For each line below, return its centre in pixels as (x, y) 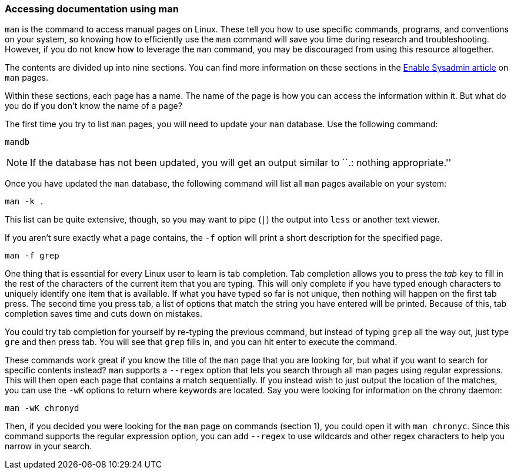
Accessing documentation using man (92, 9)
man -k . (25, 202)
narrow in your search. (49, 446)
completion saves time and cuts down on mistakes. (104, 314)
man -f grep (32, 256)
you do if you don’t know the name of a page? (94, 106)
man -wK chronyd (42, 408)
